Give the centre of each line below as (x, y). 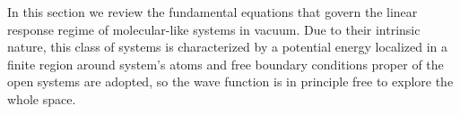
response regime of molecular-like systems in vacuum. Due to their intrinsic (214, 29)
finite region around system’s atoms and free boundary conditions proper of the (226, 64)
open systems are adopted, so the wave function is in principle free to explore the (230, 81)
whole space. (42, 98)
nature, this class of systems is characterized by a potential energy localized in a (228, 47)
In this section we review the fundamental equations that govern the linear (213, 12)
